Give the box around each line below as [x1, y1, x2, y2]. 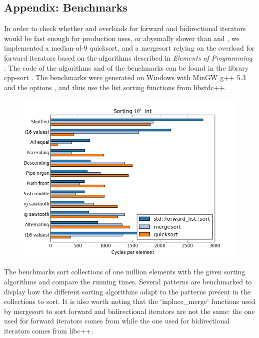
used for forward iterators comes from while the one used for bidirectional [4, 315, 230, 326]
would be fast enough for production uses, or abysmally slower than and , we [4, 33, 239, 43]
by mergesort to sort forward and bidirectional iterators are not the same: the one [4, 305, 255, 316]
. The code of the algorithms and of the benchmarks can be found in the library [4, 62, 249, 73]
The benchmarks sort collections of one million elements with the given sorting [4, 266, 245, 277]
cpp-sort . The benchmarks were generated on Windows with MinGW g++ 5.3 [4, 72, 246, 83]
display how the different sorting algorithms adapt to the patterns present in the [4, 286, 250, 296]
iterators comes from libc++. [4, 325, 93, 335]
